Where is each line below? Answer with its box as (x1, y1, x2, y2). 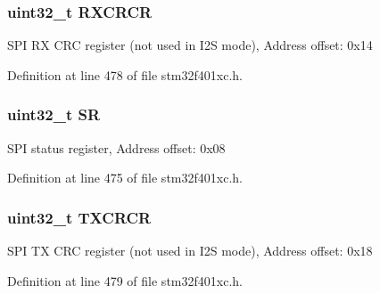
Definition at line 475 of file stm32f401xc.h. (7, 168, 243, 187)
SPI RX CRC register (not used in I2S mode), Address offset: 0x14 (7, 36, 373, 54)
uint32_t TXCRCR (7, 206, 152, 228)
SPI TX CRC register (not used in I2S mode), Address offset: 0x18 (7, 241, 373, 260)
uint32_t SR (7, 103, 101, 126)
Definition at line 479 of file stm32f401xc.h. (7, 271, 243, 289)
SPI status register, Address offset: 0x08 (7, 138, 226, 157)
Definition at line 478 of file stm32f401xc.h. (7, 65, 243, 84)
